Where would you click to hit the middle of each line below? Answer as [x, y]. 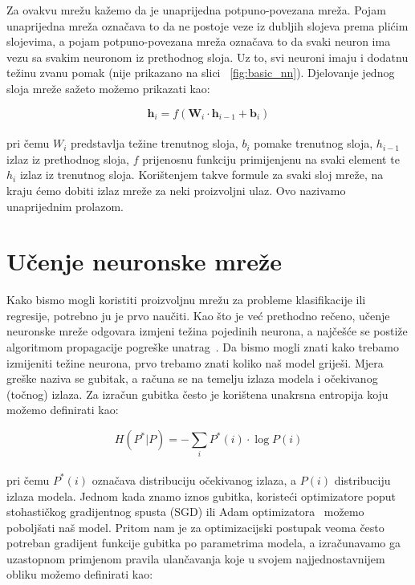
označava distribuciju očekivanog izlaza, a [194, 479]
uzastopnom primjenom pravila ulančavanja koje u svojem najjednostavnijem [196, 558]
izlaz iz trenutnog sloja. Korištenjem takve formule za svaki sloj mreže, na [201, 175]
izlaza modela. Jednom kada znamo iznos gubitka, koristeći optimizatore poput [201, 496]
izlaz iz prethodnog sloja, [68, 158]
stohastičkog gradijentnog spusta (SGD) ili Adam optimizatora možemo [185, 512]
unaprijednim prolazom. [65, 206]
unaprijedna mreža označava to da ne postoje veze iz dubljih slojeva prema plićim [207, 25]
